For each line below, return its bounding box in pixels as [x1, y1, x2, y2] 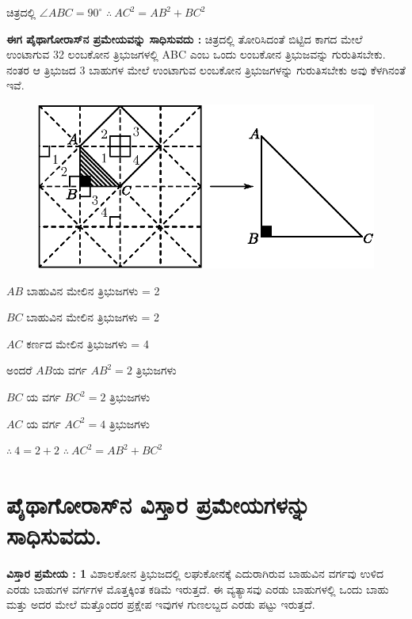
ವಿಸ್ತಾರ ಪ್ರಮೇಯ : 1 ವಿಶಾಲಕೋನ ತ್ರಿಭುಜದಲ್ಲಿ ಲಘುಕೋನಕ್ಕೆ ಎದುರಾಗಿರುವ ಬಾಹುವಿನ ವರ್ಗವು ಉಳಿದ [6, 565, 384, 582]
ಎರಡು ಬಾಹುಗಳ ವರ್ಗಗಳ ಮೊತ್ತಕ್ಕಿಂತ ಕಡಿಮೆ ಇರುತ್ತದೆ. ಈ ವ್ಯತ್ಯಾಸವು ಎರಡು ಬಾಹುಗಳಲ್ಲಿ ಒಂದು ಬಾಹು [6, 580, 389, 597]
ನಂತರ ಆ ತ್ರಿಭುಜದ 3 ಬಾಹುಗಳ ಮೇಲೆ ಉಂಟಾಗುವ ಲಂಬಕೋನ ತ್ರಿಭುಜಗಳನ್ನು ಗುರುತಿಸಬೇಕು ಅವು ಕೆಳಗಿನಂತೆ [6, 61, 406, 78]
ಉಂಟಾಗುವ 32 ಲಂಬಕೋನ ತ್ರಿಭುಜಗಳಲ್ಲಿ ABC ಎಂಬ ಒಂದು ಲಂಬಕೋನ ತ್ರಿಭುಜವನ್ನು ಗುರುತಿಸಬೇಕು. [6, 46, 386, 63]
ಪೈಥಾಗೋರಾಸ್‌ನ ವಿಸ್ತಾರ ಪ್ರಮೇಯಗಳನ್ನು [6, 488, 311, 521]
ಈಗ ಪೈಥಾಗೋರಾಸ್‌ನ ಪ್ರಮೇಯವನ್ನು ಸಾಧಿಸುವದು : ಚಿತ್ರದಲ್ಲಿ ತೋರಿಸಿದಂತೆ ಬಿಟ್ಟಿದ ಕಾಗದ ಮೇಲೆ [6, 30, 363, 47]
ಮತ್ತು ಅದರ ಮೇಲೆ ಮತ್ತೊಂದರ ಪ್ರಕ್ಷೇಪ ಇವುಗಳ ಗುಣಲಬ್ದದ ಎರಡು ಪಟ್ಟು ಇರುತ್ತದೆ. [6, 596, 315, 613]
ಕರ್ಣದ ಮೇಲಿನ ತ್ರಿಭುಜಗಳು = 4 [26, 335, 149, 351]
